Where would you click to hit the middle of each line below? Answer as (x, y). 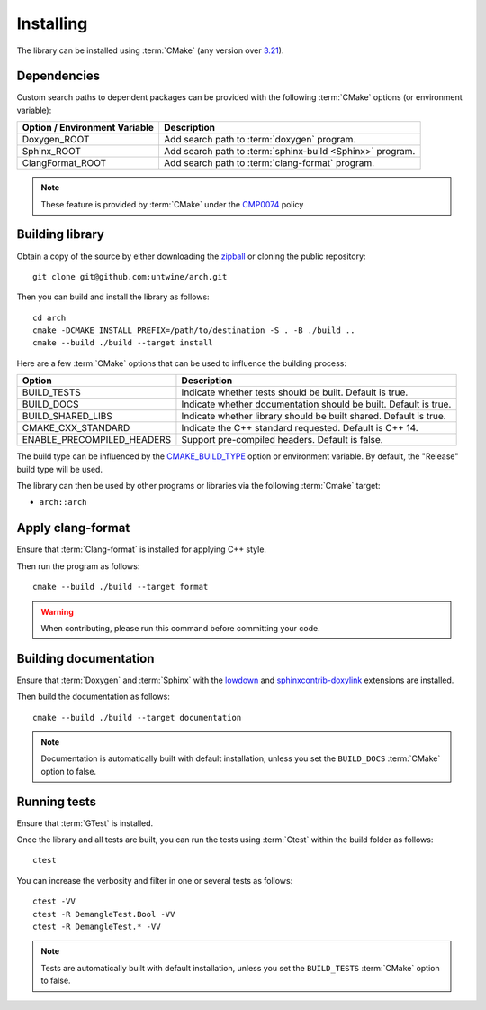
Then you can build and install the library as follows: (113, 297)
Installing (52, 23)
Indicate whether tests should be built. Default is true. (295, 392)
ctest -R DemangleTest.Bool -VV (104, 914)
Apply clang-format (73, 528)
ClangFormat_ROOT (64, 163)
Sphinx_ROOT (51, 151)
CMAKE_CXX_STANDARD (76, 428)
